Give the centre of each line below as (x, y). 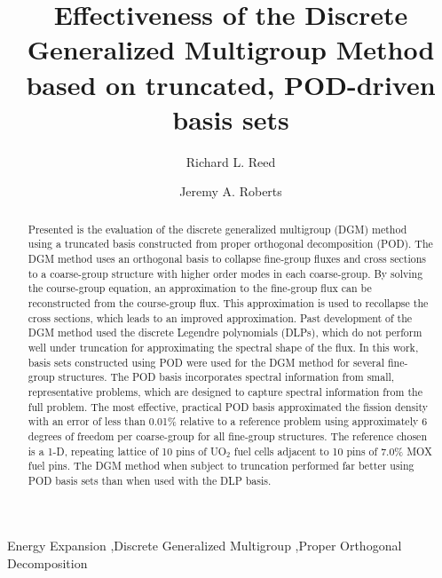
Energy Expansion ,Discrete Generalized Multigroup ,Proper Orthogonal (205, 546)
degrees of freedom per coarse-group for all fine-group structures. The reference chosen (228, 435)
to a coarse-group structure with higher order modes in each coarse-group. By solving (225, 273)
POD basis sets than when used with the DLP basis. (150, 480)
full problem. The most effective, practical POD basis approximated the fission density (228, 406)
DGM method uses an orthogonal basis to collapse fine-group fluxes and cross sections (227, 258)
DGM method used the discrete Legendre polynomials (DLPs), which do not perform (225, 333)
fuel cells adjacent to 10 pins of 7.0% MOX (333, 451)
